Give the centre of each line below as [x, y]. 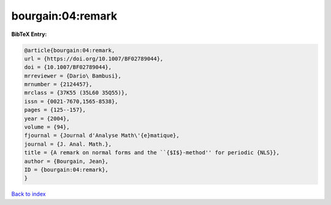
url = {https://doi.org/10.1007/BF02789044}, [94, 59]
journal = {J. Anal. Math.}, [68, 144]
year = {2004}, [47, 118]
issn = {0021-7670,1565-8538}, [71, 101]
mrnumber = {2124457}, [58, 85]
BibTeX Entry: [29, 34]
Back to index [29, 194]
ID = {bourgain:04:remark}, [66, 170]
